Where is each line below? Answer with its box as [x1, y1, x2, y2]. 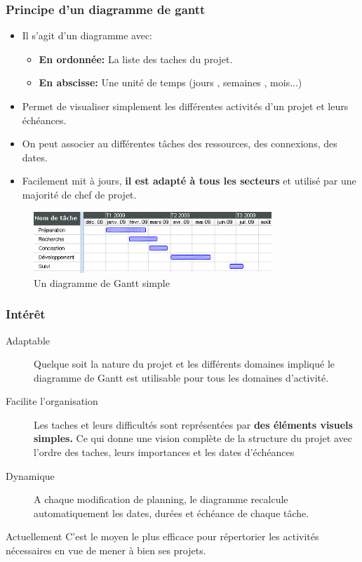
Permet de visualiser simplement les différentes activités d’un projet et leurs [22, 99, 349, 113]
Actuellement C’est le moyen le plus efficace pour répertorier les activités [6, 529, 319, 544]
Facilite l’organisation [6, 394, 98, 408]
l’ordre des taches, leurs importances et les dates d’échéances [34, 445, 295, 460]
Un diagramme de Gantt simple [34, 275, 170, 290]
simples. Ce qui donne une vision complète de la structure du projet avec [34, 431, 352, 446]
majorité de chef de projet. [22, 187, 137, 201]
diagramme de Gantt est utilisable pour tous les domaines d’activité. [34, 370, 329, 384]
